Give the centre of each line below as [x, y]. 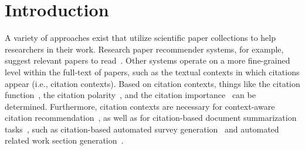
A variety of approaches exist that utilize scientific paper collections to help [140, 38]
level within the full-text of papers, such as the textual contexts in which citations [152, 71]
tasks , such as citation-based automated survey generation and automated [142, 129]
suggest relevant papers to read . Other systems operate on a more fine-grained [148, 60]
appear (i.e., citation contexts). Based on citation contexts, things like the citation [152, 83]
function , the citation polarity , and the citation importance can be [130, 95]
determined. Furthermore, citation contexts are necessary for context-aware [140, 106]
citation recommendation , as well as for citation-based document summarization [151, 118]
